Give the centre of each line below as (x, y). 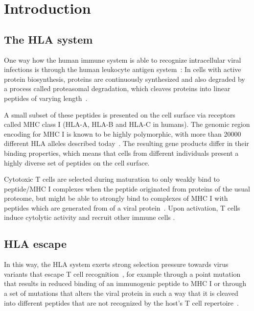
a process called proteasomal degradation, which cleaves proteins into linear (117, 88)
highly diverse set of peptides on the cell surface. (77, 162)
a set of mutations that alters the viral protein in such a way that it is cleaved (121, 293)
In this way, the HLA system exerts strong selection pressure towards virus (116, 264)
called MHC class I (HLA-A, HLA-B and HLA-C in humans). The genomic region (127, 124)
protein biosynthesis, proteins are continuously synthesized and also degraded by (125, 79)
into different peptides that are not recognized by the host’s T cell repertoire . (121, 302)
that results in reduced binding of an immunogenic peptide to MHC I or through (125, 283)
